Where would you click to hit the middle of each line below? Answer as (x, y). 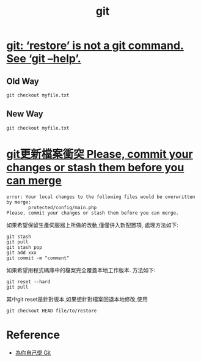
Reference (33, 335)
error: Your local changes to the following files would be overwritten (101, 197)
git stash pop (24, 247)
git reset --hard (28, 282)
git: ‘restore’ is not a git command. (95, 46)
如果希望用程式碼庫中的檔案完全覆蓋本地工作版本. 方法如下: (81, 270)
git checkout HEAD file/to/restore (52, 311)
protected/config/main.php (63, 207)
